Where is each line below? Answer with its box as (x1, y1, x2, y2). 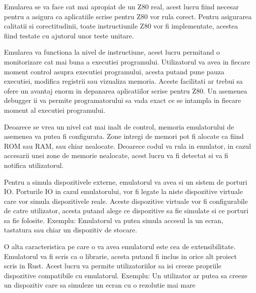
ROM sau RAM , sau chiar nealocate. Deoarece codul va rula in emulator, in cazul (4, 140, 251, 151)
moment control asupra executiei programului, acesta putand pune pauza (4, 66, 224, 76)
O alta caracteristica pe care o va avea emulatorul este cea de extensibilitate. (4, 241, 236, 252)
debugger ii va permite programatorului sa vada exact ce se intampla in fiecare (4, 95, 241, 105)
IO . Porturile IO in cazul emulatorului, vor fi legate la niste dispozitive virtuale (4, 186, 243, 196)
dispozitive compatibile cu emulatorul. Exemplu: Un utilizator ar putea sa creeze (4, 270, 248, 280)
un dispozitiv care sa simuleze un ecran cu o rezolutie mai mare (4, 280, 195, 290)
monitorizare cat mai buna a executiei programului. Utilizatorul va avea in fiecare (4, 56, 250, 66)
